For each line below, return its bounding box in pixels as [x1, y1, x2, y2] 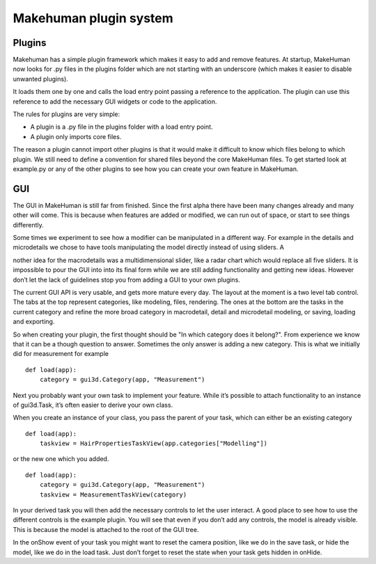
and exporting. [13, 317, 55, 326]
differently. [13, 220, 45, 229]
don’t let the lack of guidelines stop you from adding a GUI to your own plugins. [13, 275, 240, 284]
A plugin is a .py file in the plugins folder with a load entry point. [30, 122, 213, 131]
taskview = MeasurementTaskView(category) [39, 490, 187, 499]
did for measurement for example [13, 350, 109, 358]
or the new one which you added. [13, 455, 109, 463]
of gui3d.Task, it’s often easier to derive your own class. [13, 401, 173, 409]
